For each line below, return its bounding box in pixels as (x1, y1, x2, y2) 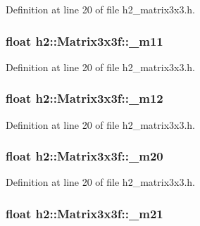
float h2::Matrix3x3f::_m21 (6, 204, 163, 222)
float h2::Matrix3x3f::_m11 (6, 32, 163, 49)
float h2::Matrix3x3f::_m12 (6, 89, 163, 107)
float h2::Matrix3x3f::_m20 (6, 147, 163, 165)
